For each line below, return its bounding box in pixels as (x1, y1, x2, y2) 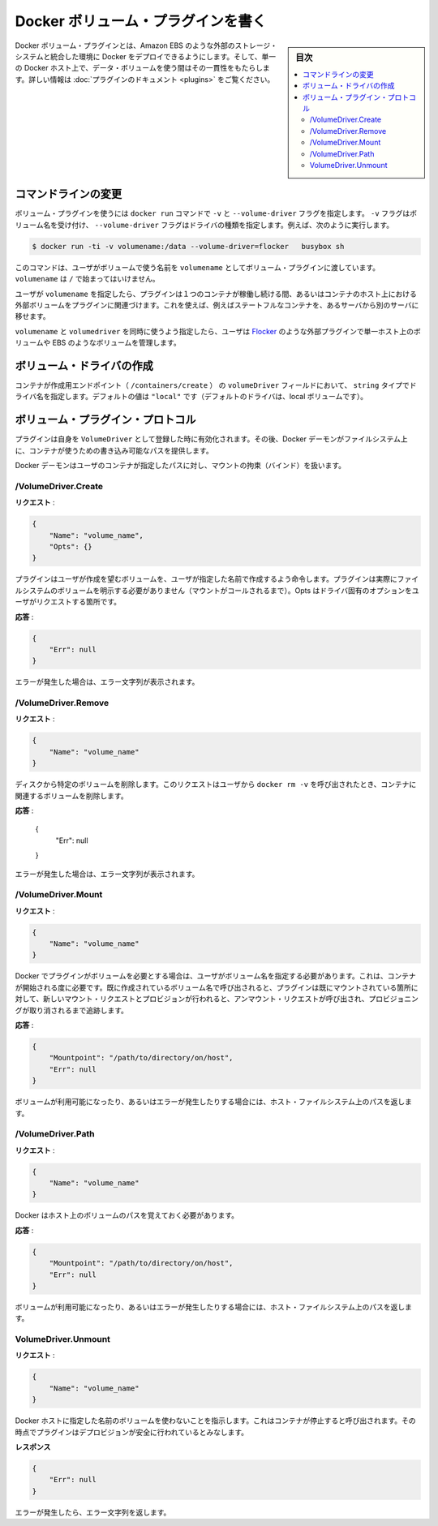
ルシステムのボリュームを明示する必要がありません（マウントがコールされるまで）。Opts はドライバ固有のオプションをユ (15, 585, 419, 595)
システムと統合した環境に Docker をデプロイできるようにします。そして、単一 (15, 51, 276, 61)
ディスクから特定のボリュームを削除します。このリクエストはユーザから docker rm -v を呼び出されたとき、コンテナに (15, 780, 417, 789)
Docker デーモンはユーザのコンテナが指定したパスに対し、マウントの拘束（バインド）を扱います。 (15, 461, 346, 471)
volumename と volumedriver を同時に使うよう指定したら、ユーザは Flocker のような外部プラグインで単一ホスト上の (15, 326, 414, 336)
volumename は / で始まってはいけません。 (15, 274, 160, 284)
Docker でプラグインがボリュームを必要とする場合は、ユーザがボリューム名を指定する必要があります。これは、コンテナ (15, 971, 417, 981)
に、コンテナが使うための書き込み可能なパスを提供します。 (15, 445, 214, 455)
